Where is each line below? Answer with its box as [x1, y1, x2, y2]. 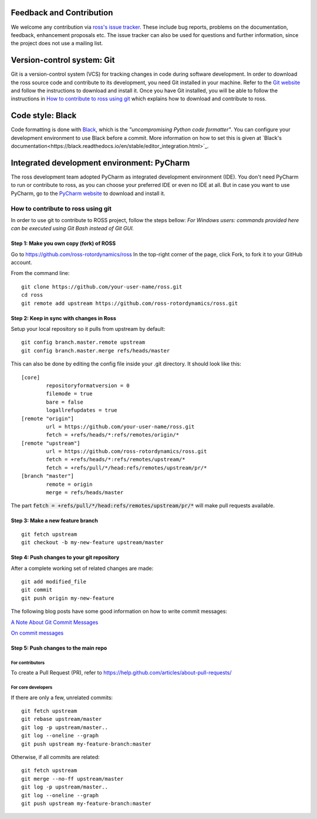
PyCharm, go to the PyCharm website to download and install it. [11, 190, 166, 197]
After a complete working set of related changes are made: [11, 565, 154, 572]
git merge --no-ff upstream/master [21, 776, 124, 782]
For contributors [11, 660, 45, 666]
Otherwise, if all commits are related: [11, 754, 100, 761]
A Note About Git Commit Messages [11, 619, 99, 626]
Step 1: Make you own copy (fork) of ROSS [11, 240, 116, 247]
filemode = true [46, 391, 93, 397]
